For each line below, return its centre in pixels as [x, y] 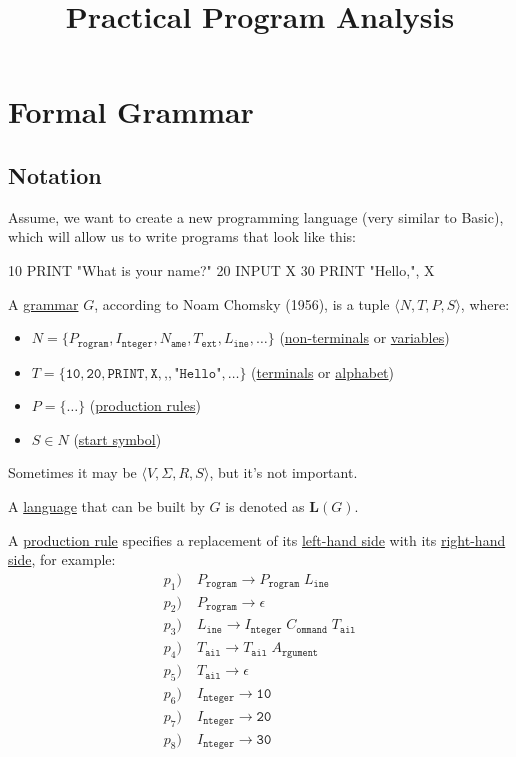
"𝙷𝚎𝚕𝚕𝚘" [198, 373]
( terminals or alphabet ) [323, 371]
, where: [485, 303]
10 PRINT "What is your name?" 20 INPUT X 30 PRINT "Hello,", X [221, 269]
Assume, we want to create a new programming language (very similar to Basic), [256, 216]
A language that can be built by [106, 505]
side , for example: [62, 559]
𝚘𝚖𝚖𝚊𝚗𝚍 [312, 629]
